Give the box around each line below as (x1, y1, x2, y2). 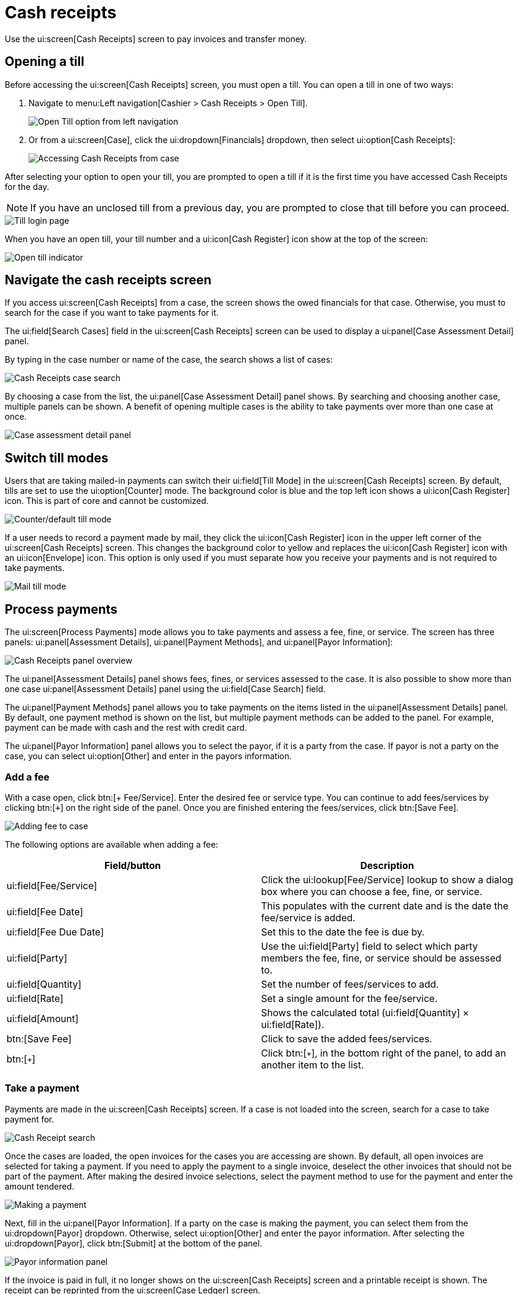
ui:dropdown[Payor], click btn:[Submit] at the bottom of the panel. (5, 1238, 262, 1248)
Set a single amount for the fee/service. (261, 992, 438, 1004)
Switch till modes (5, 450, 109, 465)
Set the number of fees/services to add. (261, 978, 439, 990)
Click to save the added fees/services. (261, 1032, 433, 1045)
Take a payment (5, 1082, 80, 1095)
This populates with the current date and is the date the (261, 899, 509, 912)
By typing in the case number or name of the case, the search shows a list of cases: (5, 354, 333, 365)
